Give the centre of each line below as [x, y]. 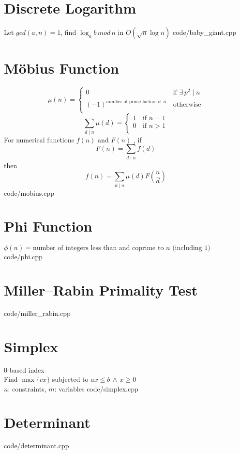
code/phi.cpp [23, 257]
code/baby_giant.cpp [205, 32]
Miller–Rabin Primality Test [101, 290]
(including [187, 248]
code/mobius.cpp [29, 193]
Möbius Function [61, 68]
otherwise [187, 105]
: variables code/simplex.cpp [96, 388]
